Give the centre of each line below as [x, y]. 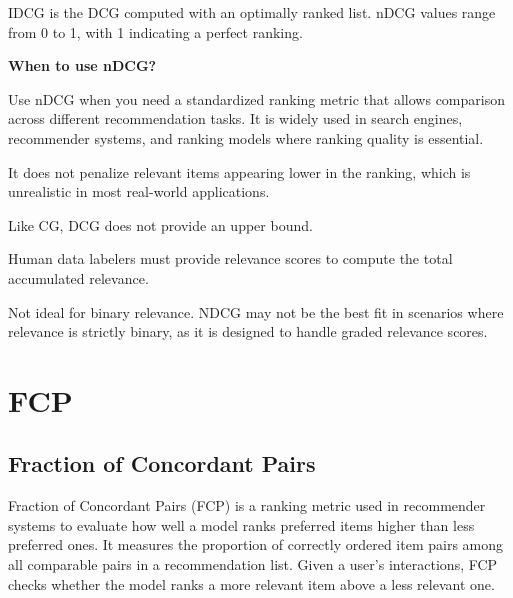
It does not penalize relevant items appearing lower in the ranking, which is [239, 171]
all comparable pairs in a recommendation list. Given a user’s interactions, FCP [253, 564]
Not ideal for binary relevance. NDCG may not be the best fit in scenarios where [256, 311]
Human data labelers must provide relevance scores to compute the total [230, 258]
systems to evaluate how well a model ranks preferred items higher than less [241, 524]
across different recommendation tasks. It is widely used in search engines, [235, 118]
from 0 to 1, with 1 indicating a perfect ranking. [155, 31]
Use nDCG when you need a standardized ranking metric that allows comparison [256, 98]
